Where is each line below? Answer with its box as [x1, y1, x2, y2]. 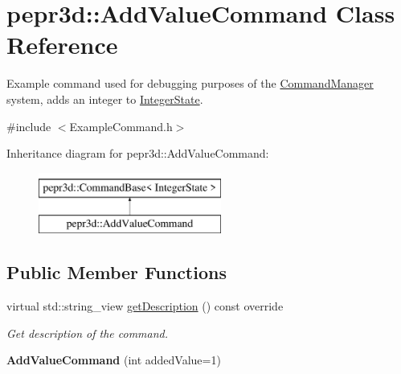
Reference [6, 28, 118, 61]
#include [6, 117, 51, 134]
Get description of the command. [6, 324, 169, 341]
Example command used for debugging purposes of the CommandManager [6, 75, 374, 92]
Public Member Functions [6, 260, 227, 285]
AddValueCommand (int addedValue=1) [6, 351, 221, 368]
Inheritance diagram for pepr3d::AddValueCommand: [6, 145, 269, 162]
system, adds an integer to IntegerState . [6, 90, 203, 107]
